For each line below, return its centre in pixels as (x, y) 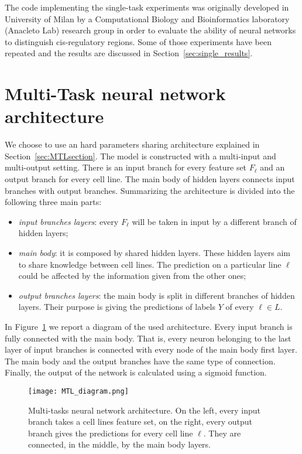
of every (240, 307)
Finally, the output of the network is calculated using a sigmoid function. (136, 372)
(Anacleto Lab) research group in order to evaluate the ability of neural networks (150, 30)
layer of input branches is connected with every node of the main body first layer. (151, 349)
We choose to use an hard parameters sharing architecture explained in (132, 144)
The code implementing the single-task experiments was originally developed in (147, 7)
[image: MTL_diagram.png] (78, 391)
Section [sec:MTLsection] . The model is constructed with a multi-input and (140, 156)
